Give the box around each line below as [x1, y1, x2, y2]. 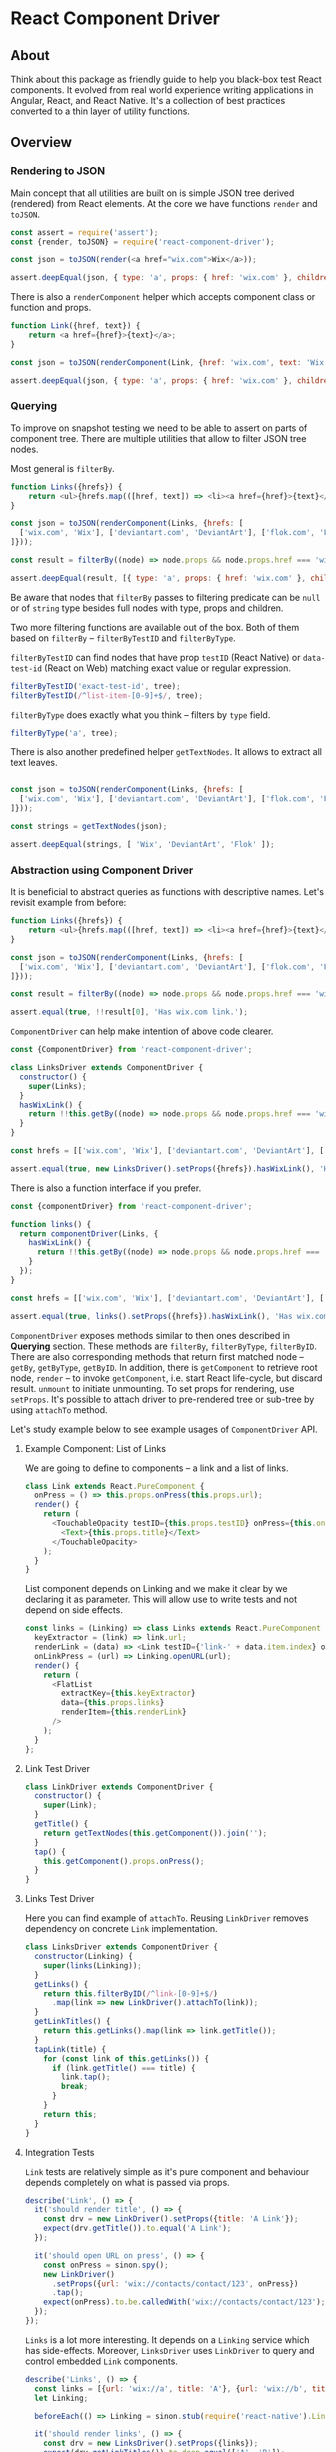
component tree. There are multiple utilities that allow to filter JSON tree [10, 432, 307, 444]
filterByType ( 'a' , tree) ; [10, 728, 118, 738]
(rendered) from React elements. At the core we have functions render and [10, 197, 318, 209]
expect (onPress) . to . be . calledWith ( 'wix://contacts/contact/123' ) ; [43, 2297, 326, 2307]
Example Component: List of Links [24, 1442, 167, 1454]
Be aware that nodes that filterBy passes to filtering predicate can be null [10, 591, 321, 603]
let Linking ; [34, 2393, 89, 2403]
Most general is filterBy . [10, 462, 115, 474]
